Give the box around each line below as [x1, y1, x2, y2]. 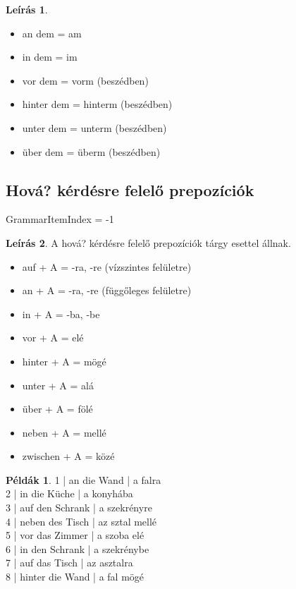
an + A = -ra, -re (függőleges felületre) [22, 283, 192, 298]
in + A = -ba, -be [22, 306, 100, 321]
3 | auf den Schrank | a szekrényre [6, 500, 152, 515]
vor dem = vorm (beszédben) [22, 73, 149, 87]
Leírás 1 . [6, 2, 48, 16]
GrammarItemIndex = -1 [6, 212, 114, 226]
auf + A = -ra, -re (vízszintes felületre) [22, 259, 192, 274]
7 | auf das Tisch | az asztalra [6, 555, 133, 570]
